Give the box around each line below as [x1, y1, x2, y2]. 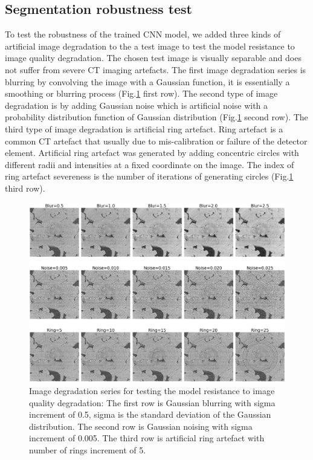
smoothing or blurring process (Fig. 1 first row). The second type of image [5, 87, 278, 100]
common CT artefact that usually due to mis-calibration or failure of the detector [5, 134, 308, 147]
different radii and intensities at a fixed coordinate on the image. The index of [5, 158, 294, 170]
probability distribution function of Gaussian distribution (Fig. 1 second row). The [5, 111, 308, 123]
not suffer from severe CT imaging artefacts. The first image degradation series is [5, 63, 306, 76]
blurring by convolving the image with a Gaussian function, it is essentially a [5, 75, 290, 88]
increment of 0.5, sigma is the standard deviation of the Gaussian [29, 408, 271, 421]
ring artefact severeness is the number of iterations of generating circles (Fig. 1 [5, 170, 294, 183]
